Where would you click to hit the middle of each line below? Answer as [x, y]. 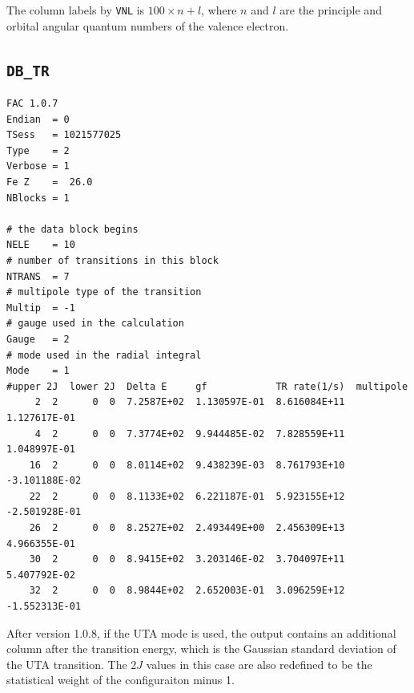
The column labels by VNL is [76, 10]
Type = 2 [38, 150]
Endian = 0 [38, 119]
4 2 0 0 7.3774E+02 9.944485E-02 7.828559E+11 [190, 434]
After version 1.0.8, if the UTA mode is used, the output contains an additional [201, 632]
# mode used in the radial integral [104, 355]
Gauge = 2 [38, 339]
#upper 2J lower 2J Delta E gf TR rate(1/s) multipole [207, 386]
